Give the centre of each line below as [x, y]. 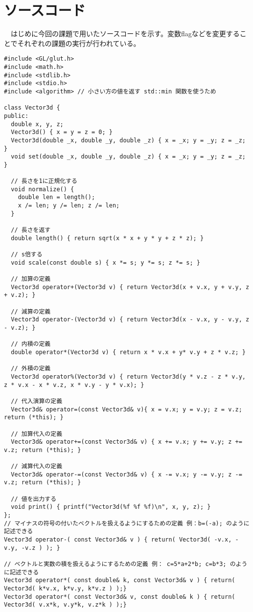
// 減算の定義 [31, 311]
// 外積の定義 [31, 369]
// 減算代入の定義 [37, 466]
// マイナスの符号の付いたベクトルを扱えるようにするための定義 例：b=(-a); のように [127, 523]
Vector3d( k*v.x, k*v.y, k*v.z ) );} [65, 588]
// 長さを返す [31, 230]
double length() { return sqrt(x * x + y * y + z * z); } [107, 238]
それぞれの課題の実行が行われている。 [79, 43]
